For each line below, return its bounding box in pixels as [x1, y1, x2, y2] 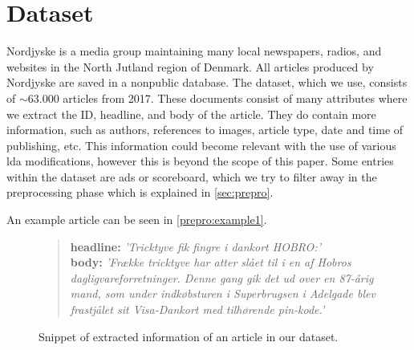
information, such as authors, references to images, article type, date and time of [6, 121, 404, 138]
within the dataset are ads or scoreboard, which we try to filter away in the [6, 168, 377, 185]
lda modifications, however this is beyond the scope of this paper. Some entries [6, 153, 394, 169]
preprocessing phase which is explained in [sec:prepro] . [6, 184, 274, 201]
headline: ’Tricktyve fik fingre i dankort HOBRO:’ [70, 238, 321, 254]
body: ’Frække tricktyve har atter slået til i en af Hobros [70, 254, 351, 271]
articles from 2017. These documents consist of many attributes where [63, 89, 408, 106]
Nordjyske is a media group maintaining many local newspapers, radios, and [6, 43, 382, 59]
